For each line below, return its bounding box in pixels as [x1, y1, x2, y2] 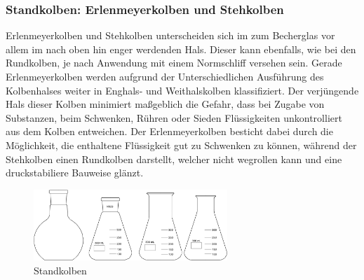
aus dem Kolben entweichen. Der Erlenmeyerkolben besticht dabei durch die [6, 124, 333, 139]
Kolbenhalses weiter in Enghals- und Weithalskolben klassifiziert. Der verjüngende [6, 83, 359, 97]
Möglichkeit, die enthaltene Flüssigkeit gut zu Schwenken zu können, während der [6, 137, 357, 152]
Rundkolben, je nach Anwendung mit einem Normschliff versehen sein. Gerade [6, 55, 342, 70]
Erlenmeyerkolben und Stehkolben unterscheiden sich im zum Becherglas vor [6, 28, 335, 43]
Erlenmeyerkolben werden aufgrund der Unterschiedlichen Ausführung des [6, 69, 324, 83]
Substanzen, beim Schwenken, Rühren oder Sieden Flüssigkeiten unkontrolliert [6, 110, 342, 125]
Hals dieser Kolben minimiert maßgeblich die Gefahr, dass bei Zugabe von [6, 97, 325, 111]
